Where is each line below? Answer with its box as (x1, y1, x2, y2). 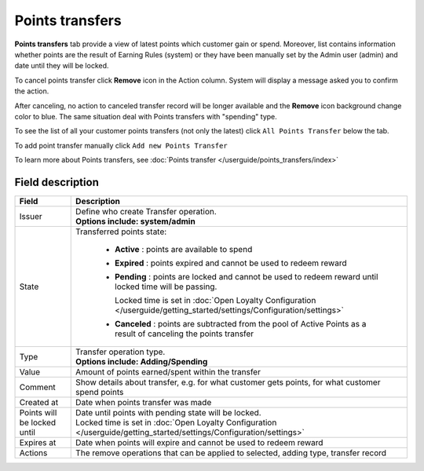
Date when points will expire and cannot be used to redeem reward (75, 436, 323, 447)
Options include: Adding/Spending (75, 356, 208, 367)
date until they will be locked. (14, 61, 109, 71)
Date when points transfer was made (75, 396, 212, 407)
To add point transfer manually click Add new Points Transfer (14, 141, 228, 150)
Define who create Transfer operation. (75, 206, 217, 217)
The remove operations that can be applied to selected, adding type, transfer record (75, 447, 387, 458)
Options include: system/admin (75, 216, 196, 227)
